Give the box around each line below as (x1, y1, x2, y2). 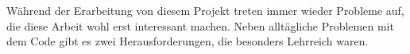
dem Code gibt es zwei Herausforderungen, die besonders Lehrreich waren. (6, 33, 369, 49)
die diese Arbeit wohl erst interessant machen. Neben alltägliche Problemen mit (6, 17, 394, 34)
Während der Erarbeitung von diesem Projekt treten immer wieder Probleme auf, (6, 2, 404, 18)
